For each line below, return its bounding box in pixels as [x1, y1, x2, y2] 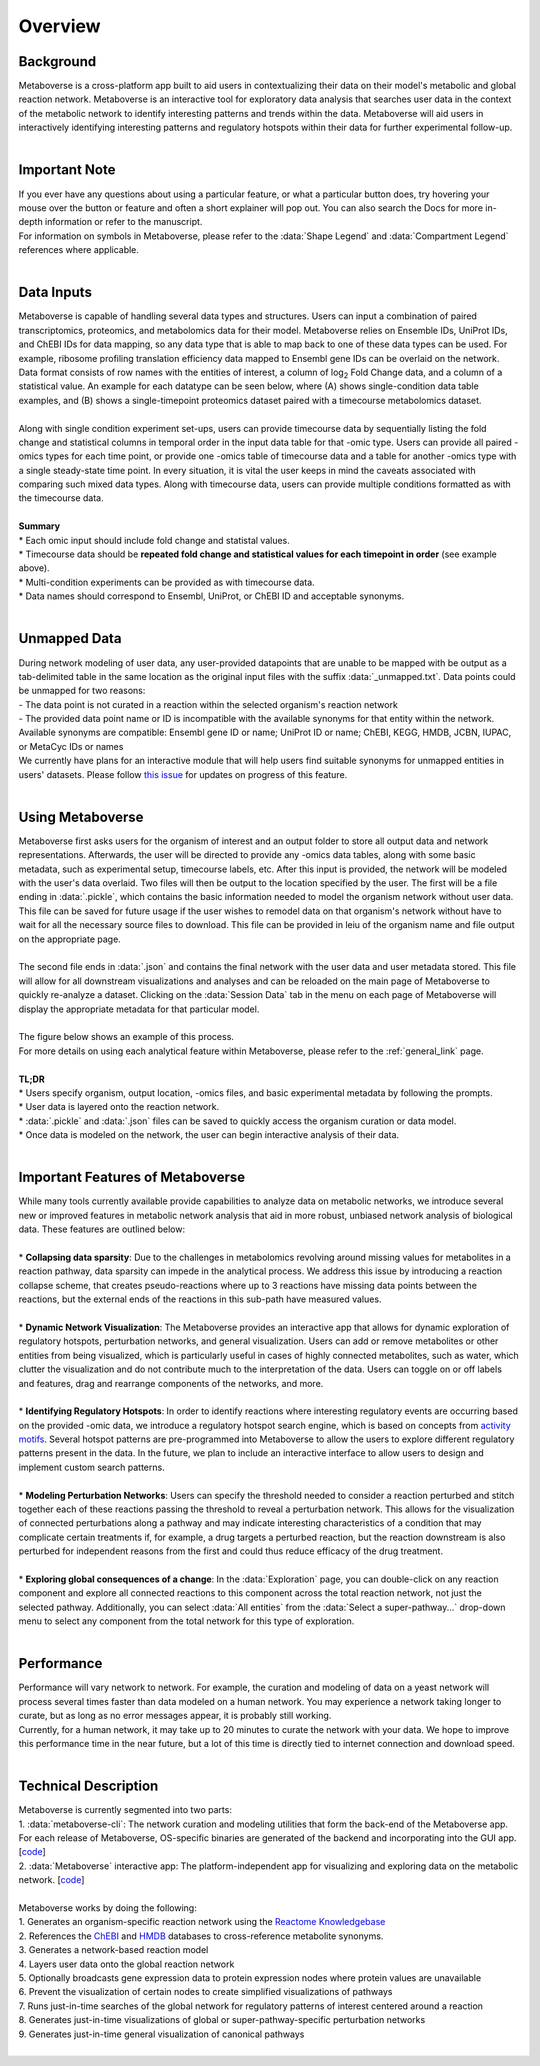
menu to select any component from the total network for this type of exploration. [18, 1615, 355, 1627]
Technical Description [18, 1778, 159, 1795]
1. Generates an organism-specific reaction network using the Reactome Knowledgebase [18, 1916, 386, 1928]
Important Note [18, 161, 116, 179]
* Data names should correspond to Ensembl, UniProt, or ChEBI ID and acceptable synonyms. [18, 590, 405, 602]
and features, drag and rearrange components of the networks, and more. [18, 1377, 324, 1389]
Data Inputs [18, 284, 92, 301]
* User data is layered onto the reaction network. [18, 1101, 220, 1113]
